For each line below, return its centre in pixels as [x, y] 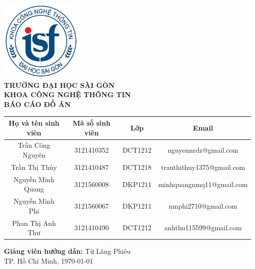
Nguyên [34, 155]
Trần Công [34, 145]
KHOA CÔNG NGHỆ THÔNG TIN [67, 94]
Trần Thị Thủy [34, 167]
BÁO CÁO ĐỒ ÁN [38, 104]
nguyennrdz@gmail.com [203, 150]
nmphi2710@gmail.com [203, 206]
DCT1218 [137, 167]
